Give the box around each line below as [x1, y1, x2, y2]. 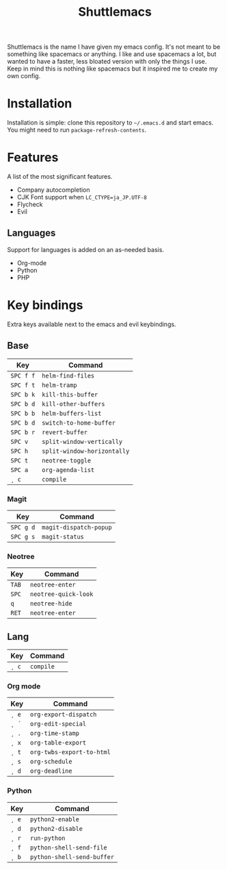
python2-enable [29, 815, 80, 823]
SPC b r [10, 428, 36, 436]
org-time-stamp [29, 730, 80, 737]
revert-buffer [42, 428, 88, 436]
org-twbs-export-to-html [29, 748, 111, 756]
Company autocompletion [16, 186, 90, 194]
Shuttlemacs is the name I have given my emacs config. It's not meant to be [7, 42, 221, 51]
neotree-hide [29, 600, 72, 608]
